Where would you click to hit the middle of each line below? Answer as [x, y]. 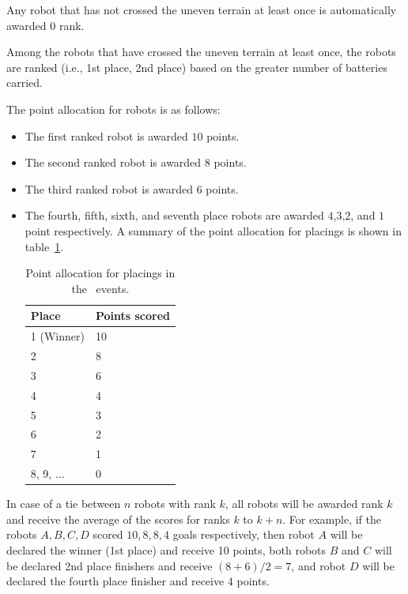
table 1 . [44, 246]
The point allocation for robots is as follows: [113, 109]
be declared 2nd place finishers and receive [110, 565]
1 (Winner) [57, 336]
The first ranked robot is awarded [106, 135]
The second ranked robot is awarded [113, 162]
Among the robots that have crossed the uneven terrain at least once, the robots [201, 52]
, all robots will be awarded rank [304, 504]
